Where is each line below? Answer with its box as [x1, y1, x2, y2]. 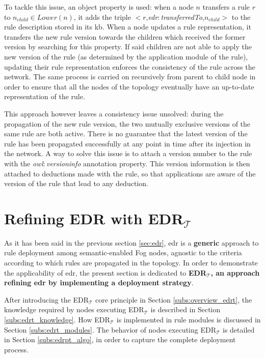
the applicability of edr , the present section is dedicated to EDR [4, 267, 207, 278]
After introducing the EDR [4, 294, 89, 305]
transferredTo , [161, 11, 204, 22]
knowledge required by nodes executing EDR [4, 304, 144, 315]
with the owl [4, 158, 43, 168]
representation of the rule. [4, 91, 85, 102]
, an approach [210, 267, 260, 278]
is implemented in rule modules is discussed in [116, 314, 261, 324]
